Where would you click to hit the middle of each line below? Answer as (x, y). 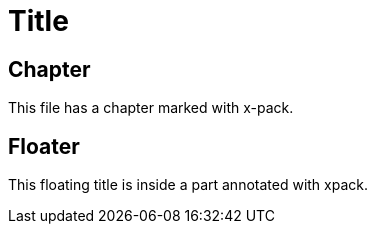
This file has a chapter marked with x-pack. (151, 108)
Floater (44, 146)
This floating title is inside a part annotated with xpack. (188, 185)
